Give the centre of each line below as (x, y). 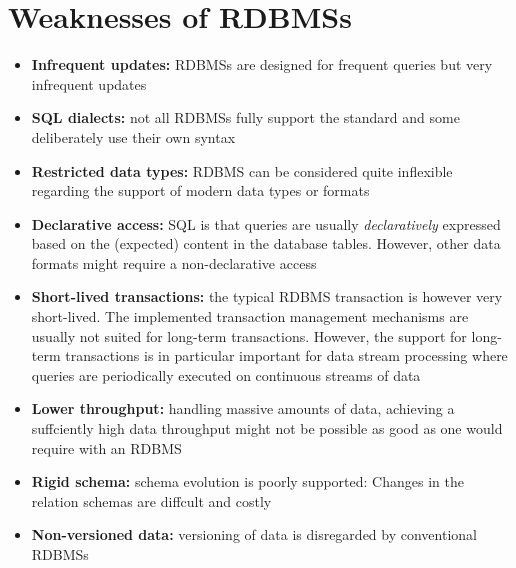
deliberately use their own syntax (133, 136)
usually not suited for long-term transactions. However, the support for (249, 335)
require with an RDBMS (106, 447)
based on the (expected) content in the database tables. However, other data (266, 243)
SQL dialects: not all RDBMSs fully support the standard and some (245, 117)
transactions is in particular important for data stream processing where (286, 355)
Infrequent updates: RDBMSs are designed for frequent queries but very (262, 64)
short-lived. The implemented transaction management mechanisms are (250, 316)
